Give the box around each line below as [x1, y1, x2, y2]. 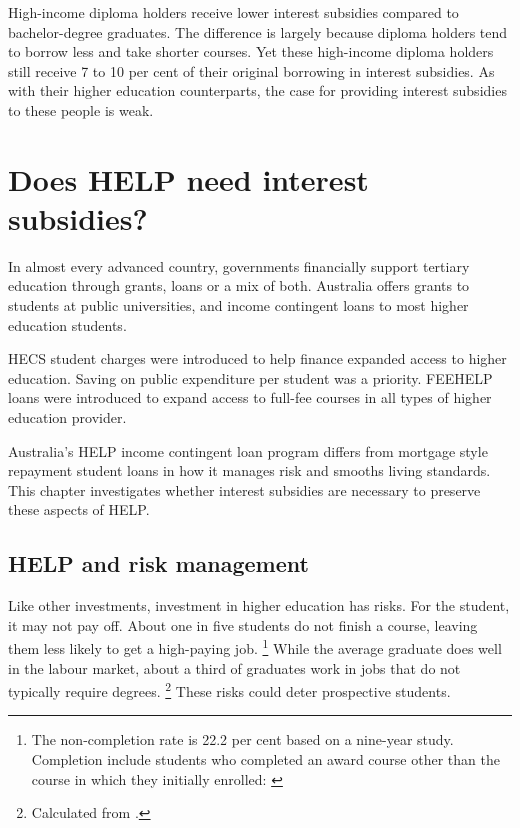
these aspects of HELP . [8, 499, 150, 520]
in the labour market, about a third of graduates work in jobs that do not [8, 657, 461, 678]
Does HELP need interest [8, 158, 369, 199]
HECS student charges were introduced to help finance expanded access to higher [8, 348, 507, 369]
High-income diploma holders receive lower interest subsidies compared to [8, 2, 459, 22]
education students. [8, 314, 127, 335]
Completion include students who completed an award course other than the [31, 749, 500, 770]
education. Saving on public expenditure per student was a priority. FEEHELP [8, 367, 493, 388]
